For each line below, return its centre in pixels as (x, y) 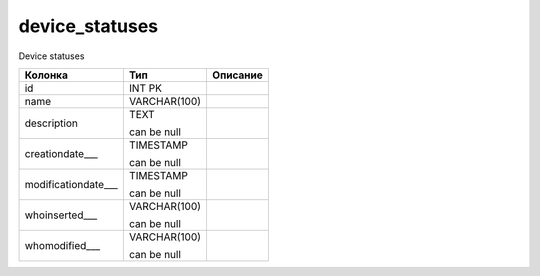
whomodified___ (62, 245)
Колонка (46, 75)
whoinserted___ (61, 215)
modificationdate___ (71, 184)
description (51, 123)
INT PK (145, 88)
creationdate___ (61, 153)
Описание (237, 75)
